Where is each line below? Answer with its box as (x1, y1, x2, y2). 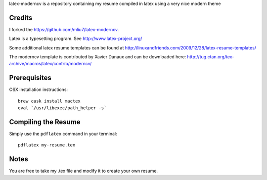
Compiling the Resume (9, 118, 81, 126)
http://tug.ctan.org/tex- (187, 54, 234, 60)
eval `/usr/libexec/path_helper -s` (18, 105, 107, 111)
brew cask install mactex (18, 98, 81, 104)
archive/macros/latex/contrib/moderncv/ (9, 61, 92, 67)
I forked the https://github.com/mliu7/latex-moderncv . (9, 26, 119, 32)
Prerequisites (9, 74, 51, 82)
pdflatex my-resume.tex (18, 142, 76, 148)
